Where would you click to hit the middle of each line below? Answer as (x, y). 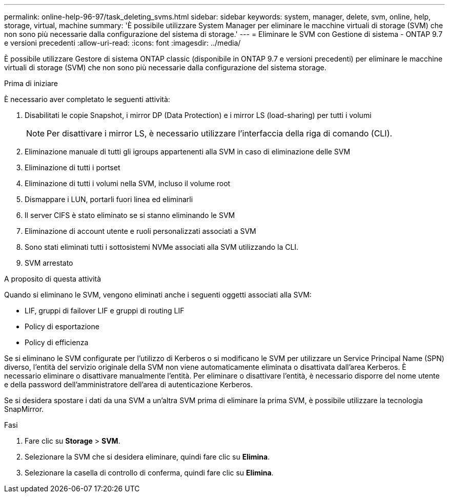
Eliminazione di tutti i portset (73, 167)
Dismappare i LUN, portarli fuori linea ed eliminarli (109, 199)
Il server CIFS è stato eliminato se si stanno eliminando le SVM (130, 215)
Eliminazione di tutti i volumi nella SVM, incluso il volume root (128, 183)
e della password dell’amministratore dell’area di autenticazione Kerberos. (129, 384)
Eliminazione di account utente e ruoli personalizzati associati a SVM (140, 231)
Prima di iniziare (31, 83)
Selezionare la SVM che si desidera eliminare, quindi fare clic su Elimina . (147, 457)
